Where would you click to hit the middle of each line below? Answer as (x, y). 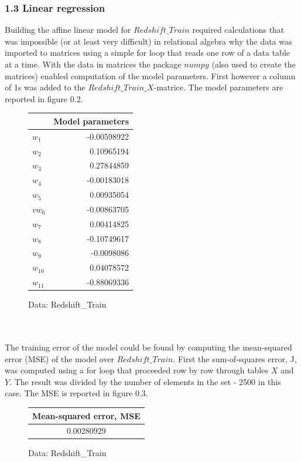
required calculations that (238, 30)
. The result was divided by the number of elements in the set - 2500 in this (145, 381)
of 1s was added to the (45, 87)
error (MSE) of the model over (60, 358)
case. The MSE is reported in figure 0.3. (76, 393)
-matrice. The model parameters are (218, 87)
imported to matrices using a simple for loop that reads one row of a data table (147, 53)
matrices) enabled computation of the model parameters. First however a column (150, 75)
